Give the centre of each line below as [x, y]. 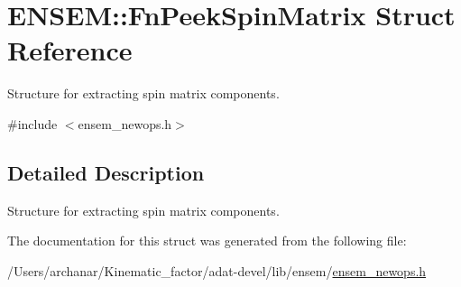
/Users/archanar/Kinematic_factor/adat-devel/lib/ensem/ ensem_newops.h [217, 270]
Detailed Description [106, 172]
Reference [70, 50]
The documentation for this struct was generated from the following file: [207, 241]
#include [32, 123]
